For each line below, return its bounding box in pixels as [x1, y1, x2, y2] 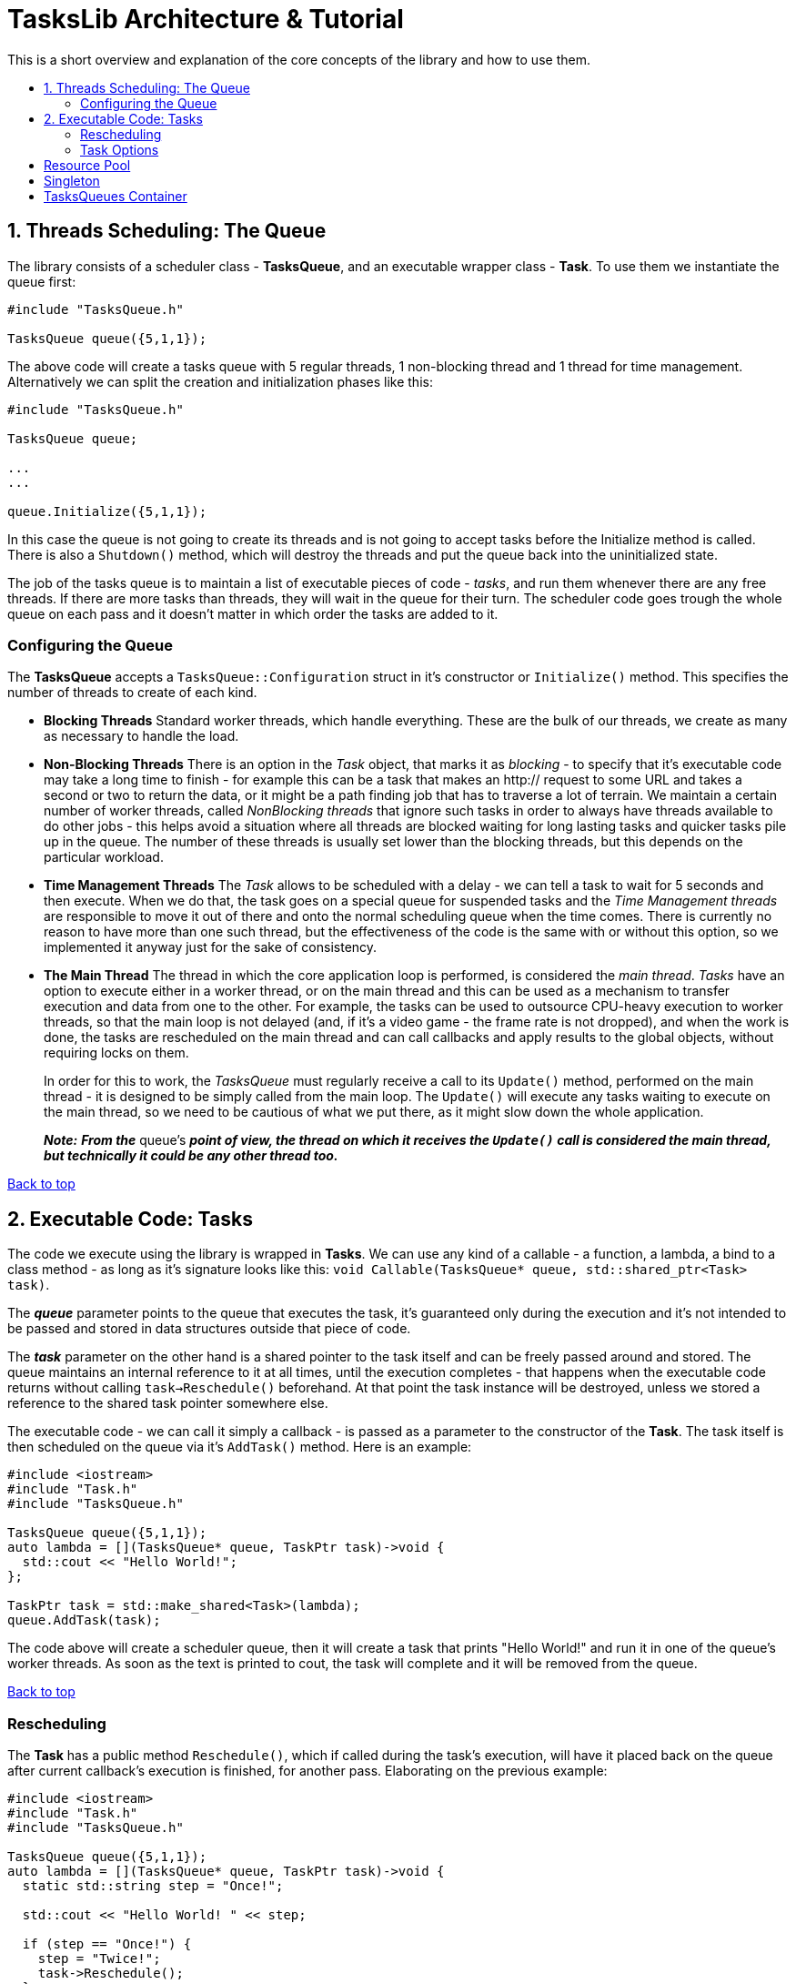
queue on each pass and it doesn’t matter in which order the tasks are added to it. [7, 605, 499, 622]
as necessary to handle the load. [44, 728, 239, 744]
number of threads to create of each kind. [7, 684, 257, 701]
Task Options [80, 141, 159, 157]
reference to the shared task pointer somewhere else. [7, 1395, 328, 1412]
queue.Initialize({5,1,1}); [7, 503, 207, 519]
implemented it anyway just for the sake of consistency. [44, 939, 378, 956]
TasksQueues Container [44, 187, 187, 204]
